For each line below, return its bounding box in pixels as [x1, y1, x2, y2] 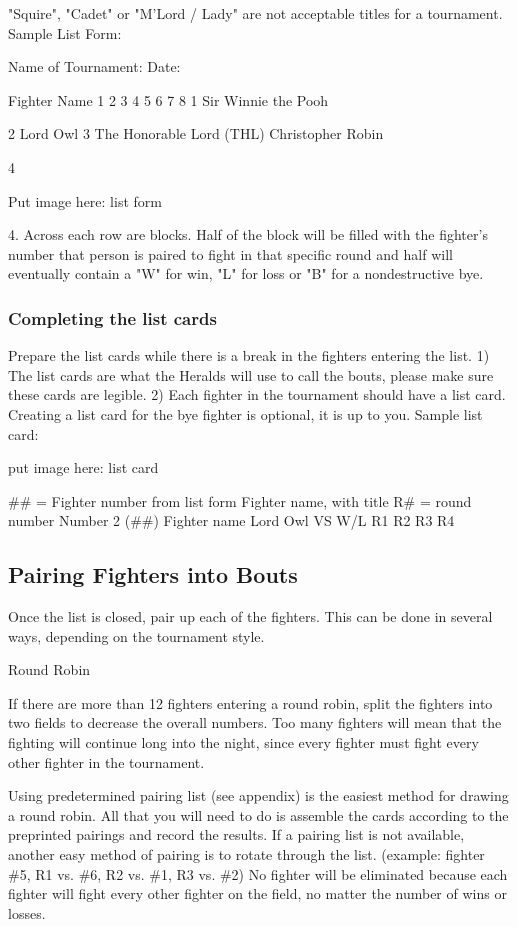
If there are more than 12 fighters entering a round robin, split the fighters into [8, 692, 493, 713]
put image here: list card [8, 457, 159, 478]
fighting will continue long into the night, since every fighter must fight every [8, 732, 479, 753]
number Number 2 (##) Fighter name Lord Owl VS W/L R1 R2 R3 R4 [8, 510, 455, 531]
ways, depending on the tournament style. [8, 625, 265, 646]
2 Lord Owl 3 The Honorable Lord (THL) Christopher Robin [8, 123, 384, 144]
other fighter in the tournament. [8, 751, 205, 772]
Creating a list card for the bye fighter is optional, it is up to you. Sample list [8, 403, 483, 424]
